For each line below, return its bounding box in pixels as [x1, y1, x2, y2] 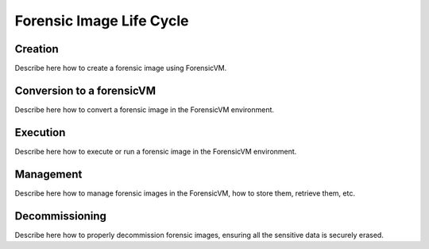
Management [14, 167, 83, 181]
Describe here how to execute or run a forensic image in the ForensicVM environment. [14, 146, 297, 156]
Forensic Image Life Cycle [14, 12, 189, 29]
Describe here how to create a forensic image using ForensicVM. [14, 64, 227, 73]
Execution [14, 126, 66, 139]
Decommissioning [14, 209, 107, 223]
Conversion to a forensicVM [14, 84, 157, 97]
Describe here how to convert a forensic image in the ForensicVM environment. [14, 104, 274, 115]
